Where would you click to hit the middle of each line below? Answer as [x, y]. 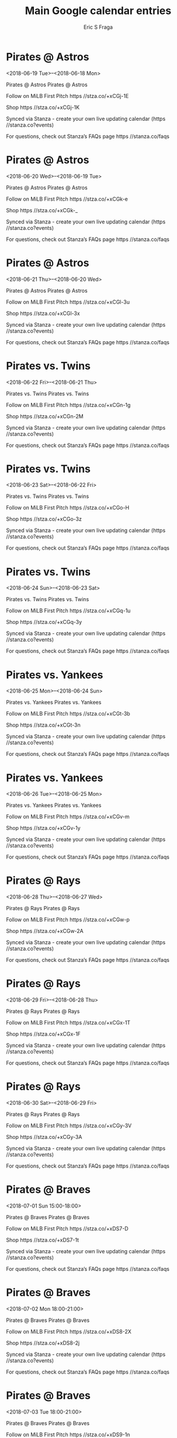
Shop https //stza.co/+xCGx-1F [43, 1034]
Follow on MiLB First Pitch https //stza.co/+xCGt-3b [68, 714]
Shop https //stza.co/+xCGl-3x [43, 313]
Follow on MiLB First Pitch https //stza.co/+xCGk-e [67, 199]
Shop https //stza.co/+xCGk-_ [42, 210]
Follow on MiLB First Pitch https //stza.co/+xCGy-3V [69, 1126]
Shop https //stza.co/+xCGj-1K [43, 107]
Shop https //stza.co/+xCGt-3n [43, 725]
